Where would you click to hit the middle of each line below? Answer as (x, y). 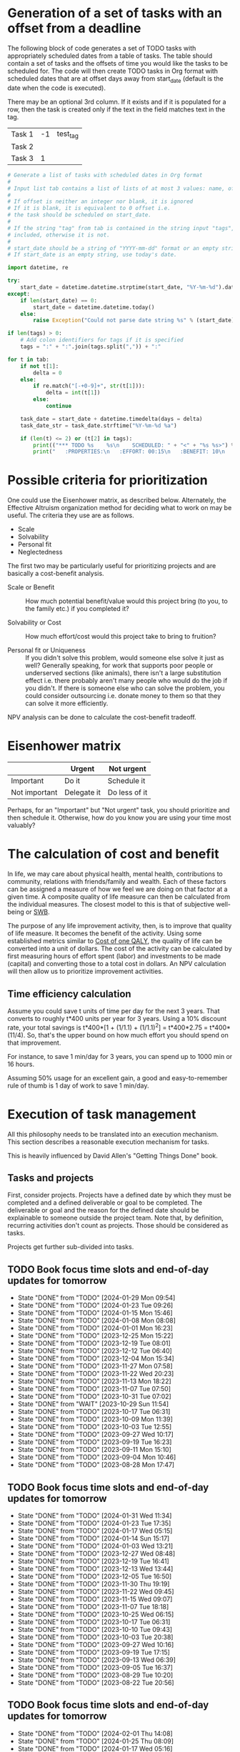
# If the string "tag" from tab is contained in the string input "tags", (121, 228)
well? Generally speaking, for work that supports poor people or (119, 665)
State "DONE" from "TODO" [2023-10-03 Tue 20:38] (95, 1637)
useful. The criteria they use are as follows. (71, 515)
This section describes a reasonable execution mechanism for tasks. (108, 1142)
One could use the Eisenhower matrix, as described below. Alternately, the (117, 500)
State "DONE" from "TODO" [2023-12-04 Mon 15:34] (96, 1358)
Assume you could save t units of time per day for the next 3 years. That (114, 1011)
